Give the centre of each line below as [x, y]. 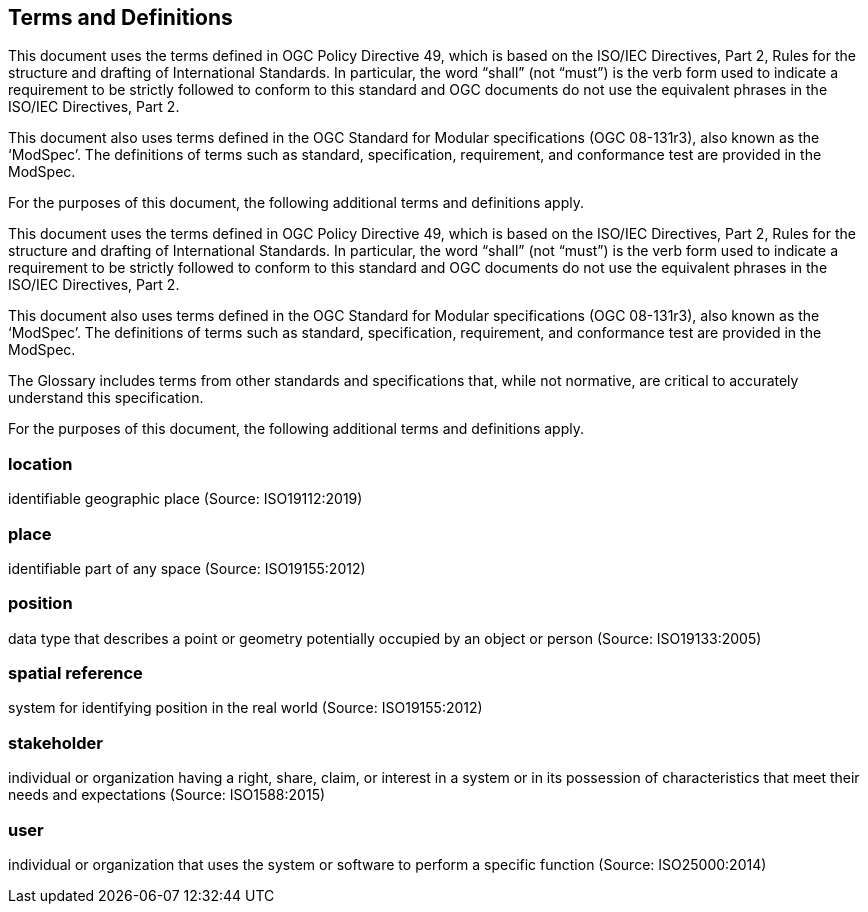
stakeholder [55, 742]
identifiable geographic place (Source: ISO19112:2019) [185, 499]
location [40, 463]
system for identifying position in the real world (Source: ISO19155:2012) [245, 708]
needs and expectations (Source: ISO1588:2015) [167, 795]
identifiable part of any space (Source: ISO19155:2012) [187, 568]
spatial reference [75, 673]
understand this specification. [106, 398]
